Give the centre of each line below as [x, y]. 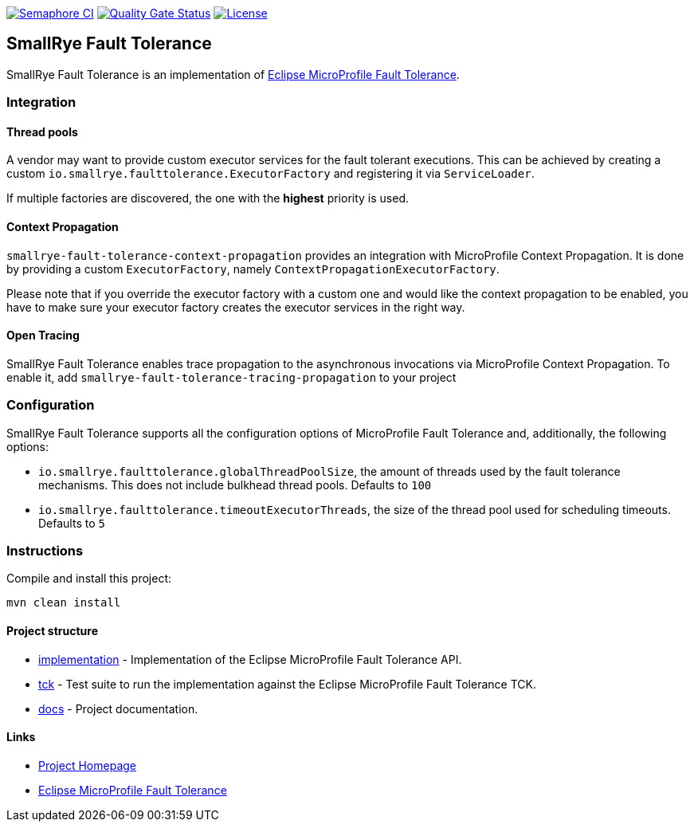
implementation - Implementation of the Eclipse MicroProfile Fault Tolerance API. [250, 659]
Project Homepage [87, 765]
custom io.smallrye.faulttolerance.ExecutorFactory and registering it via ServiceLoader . [271, 174]
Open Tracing [43, 336]
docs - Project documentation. [118, 708]
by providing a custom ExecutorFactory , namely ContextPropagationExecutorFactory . [253, 269]
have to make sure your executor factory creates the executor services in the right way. [236, 307]
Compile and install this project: [89, 579]
